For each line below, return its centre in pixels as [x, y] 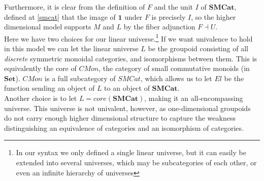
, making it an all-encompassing [194, 98]
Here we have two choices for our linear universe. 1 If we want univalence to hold [128, 38]
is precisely [169, 16]
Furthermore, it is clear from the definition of [75, 7]
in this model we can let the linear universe [71, 48]
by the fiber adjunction [159, 27]
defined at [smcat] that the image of [60, 16]
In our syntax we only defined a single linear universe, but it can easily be [131, 152]
